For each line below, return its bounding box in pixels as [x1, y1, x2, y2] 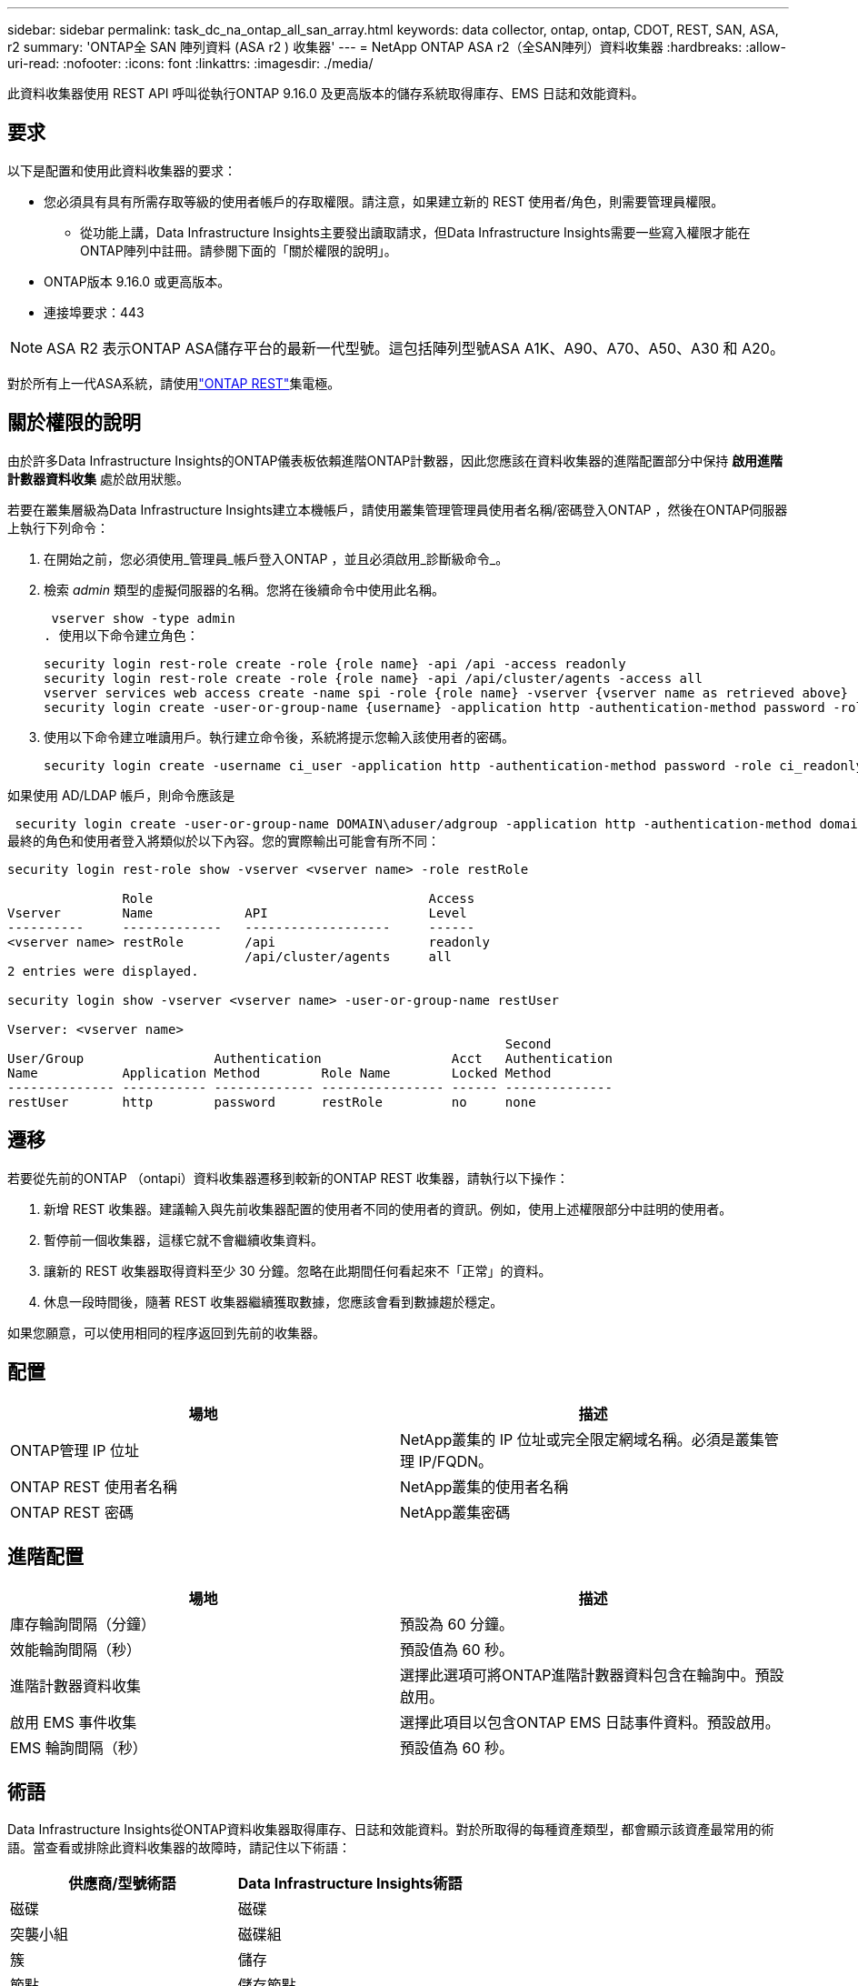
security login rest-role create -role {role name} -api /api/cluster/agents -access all [44, 670, 703, 686]
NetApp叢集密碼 [400, 1503, 511, 1522]
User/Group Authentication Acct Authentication [7, 1050, 613, 1066]
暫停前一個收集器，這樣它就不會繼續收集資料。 [44, 1231, 324, 1248]
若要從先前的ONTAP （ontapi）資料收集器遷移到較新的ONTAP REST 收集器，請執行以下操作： [7, 1169, 569, 1186]
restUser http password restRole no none [7, 1094, 536, 1109]
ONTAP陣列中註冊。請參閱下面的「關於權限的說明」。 [80, 242, 397, 258]
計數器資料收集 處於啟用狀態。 [7, 470, 189, 486]
